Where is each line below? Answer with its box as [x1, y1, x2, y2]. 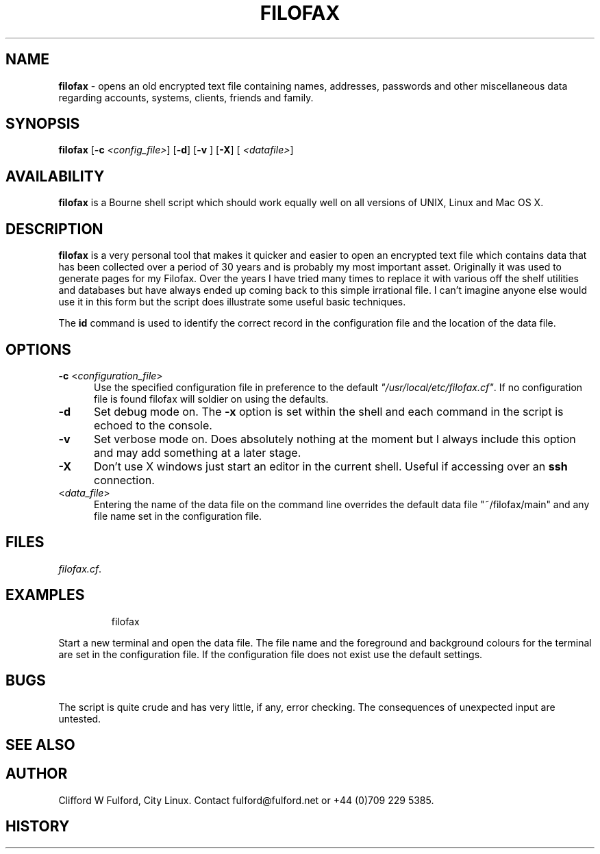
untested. [58, 712, 101, 725]
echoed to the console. [93, 418, 212, 432]
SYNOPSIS [5, 115, 80, 133]
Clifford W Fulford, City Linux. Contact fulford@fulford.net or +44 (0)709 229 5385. [58, 794, 434, 806]
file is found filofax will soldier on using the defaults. [94, 392, 329, 405]
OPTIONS [5, 340, 71, 358]
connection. [93, 473, 155, 487]
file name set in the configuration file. [94, 510, 262, 522]
